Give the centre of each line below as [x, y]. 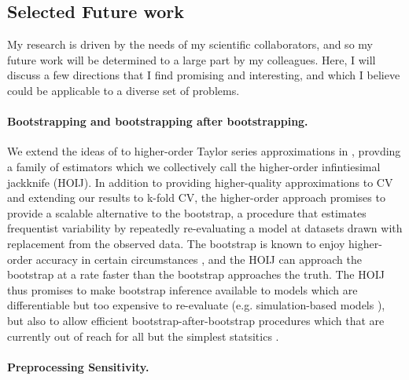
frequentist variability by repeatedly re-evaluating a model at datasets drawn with [205, 228]
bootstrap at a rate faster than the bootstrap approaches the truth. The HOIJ [196, 274]
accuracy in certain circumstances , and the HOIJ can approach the [199, 259]
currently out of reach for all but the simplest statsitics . [143, 336]
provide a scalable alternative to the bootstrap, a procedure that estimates [187, 212]
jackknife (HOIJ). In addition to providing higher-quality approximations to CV [200, 182]
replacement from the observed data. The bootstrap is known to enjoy [176, 243]
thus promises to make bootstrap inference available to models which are [182, 289]
